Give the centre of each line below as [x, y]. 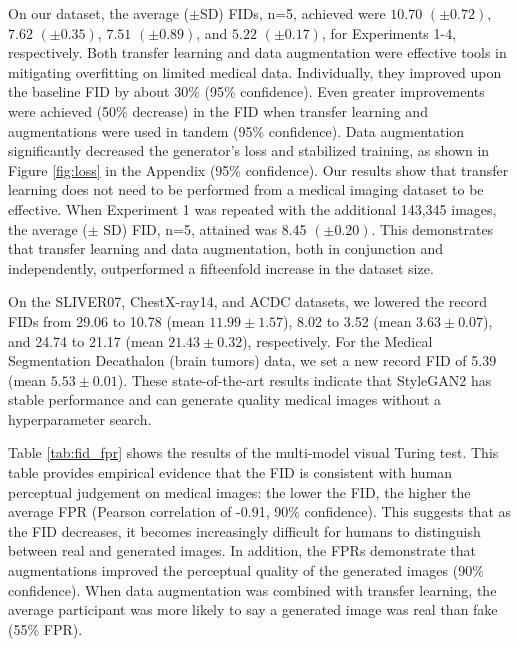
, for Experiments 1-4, [389, 32]
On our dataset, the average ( [98, 13]
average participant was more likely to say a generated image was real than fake [253, 609]
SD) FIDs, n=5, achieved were [292, 13]
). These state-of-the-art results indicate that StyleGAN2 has [304, 379]
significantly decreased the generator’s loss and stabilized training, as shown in [249, 150]
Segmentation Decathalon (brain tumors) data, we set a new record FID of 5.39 [252, 360]
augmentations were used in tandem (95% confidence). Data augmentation [236, 130]
